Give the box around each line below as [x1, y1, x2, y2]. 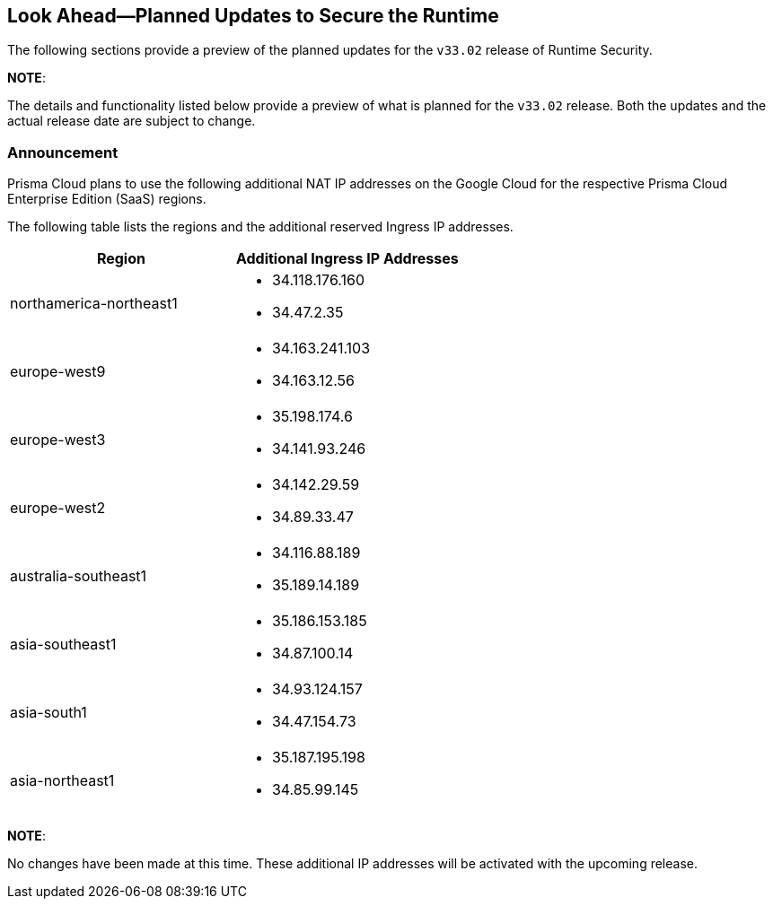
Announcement [7, 143, 119, 161]
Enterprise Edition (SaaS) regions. [7, 191, 206, 207]
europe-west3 [10, 431, 106, 449]
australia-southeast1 [10, 567, 147, 586]
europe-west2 [10, 499, 106, 518]
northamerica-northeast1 [10, 294, 178, 313]
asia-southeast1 [10, 635, 117, 654]
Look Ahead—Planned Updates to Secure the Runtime [7, 4, 499, 27]
